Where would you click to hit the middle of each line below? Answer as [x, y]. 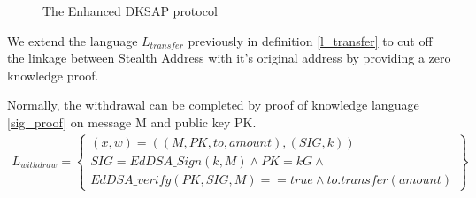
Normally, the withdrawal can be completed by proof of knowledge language [213, 105]
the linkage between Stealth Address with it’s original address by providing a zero [229, 58]
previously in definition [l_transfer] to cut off [310, 40]
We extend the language [73, 40]
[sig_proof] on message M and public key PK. [132, 122]
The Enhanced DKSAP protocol [130, 11]
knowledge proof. [53, 75]
